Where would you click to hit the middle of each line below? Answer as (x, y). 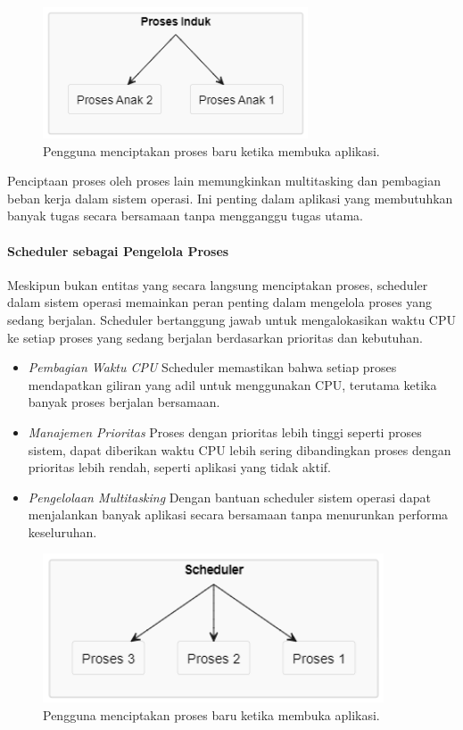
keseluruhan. (62, 531)
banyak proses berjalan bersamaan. (124, 402)
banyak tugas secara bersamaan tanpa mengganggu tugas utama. (185, 216)
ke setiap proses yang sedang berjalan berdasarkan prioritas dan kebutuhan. (215, 337)
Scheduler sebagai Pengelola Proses (118, 250)
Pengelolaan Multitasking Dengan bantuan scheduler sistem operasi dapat (229, 497)
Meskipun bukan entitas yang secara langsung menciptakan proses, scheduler (218, 284)
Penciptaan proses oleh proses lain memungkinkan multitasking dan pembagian (224, 181)
